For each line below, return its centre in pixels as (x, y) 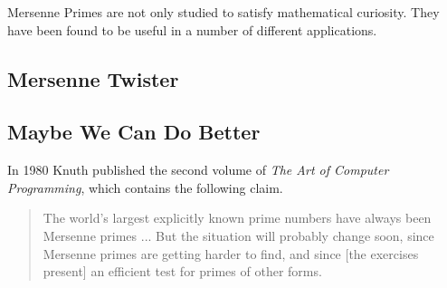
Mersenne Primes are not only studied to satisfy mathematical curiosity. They (223, 12)
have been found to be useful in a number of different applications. (192, 29)
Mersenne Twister (93, 78)
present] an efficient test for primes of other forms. (182, 271)
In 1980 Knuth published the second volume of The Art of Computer (198, 170)
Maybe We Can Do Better (134, 132)
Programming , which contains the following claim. (145, 187)
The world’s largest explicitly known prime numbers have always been (237, 218)
